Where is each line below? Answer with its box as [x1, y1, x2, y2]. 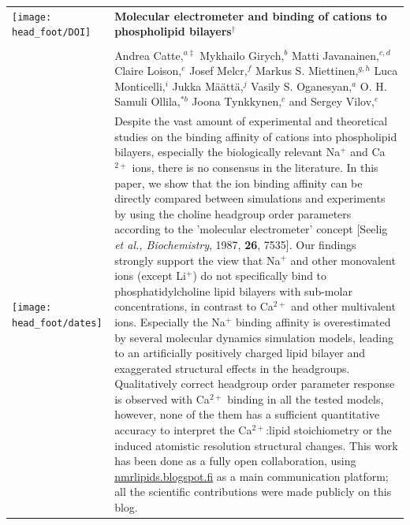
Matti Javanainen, [291, 47, 380, 63]
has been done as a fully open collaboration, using [114, 452, 356, 469]
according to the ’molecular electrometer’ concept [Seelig [114, 221, 388, 237]
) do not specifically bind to [192, 267, 327, 284]
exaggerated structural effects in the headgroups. [114, 359, 350, 376]
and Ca [350, 143, 386, 160]
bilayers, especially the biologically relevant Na [114, 143, 341, 160]
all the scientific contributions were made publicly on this [114, 483, 392, 500]
